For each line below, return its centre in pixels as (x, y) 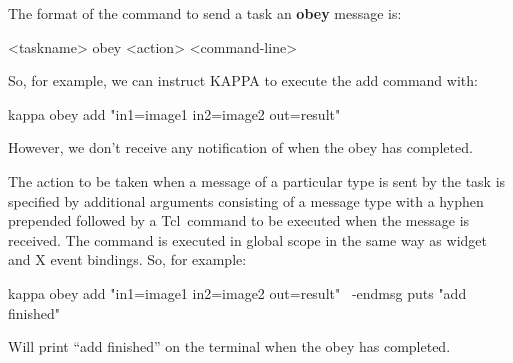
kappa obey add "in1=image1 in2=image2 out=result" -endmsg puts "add (237, 292)
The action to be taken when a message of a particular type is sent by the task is (257, 180)
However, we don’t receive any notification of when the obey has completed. (240, 147)
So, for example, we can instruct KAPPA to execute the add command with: (243, 80)
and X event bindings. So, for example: (127, 259)
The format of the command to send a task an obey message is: (205, 13)
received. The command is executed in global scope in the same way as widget (247, 239)
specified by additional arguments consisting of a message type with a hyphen (246, 200)
